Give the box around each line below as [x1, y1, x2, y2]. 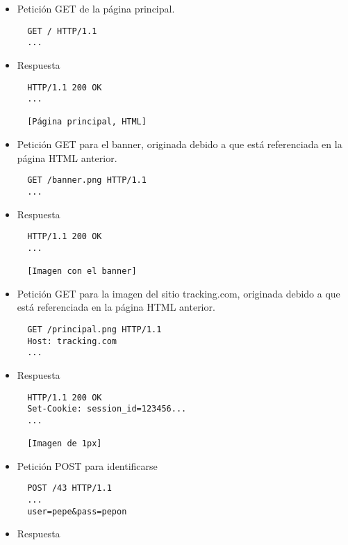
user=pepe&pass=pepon [27, 506, 127, 516]
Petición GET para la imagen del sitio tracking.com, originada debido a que [17, 286, 340, 300]
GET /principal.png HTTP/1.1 [27, 325, 162, 335]
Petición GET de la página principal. [17, 1, 175, 15]
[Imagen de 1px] [27, 439, 102, 449]
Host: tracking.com [27, 336, 117, 346]
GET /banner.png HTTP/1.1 [27, 175, 147, 186]
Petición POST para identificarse [17, 458, 158, 473]
